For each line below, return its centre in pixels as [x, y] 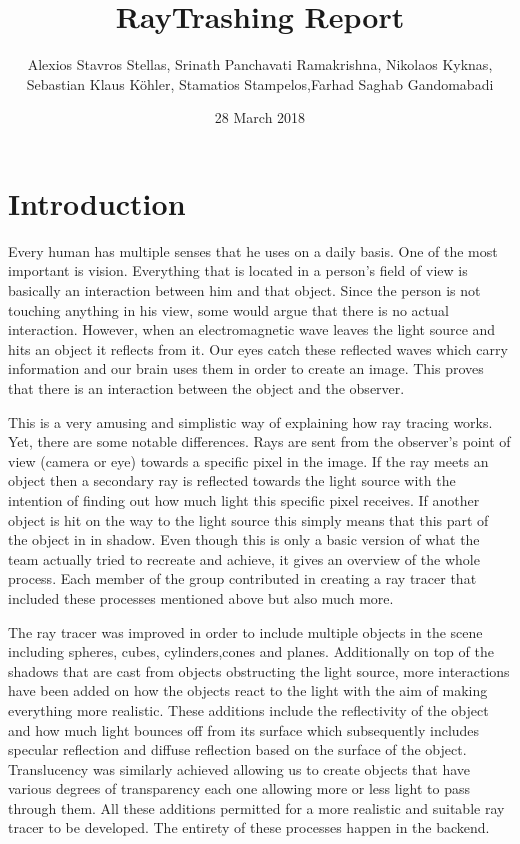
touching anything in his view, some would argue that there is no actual [228, 309]
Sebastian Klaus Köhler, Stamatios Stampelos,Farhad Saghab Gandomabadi [260, 83]
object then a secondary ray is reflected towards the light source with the [232, 480]
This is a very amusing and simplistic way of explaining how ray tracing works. [250, 421]
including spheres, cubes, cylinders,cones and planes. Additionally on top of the [251, 651]
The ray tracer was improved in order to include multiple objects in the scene [245, 631]
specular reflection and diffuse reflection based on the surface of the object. [237, 749]
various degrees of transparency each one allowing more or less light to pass [239, 788]
